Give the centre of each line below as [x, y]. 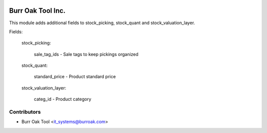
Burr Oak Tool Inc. [37, 11]
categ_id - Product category [63, 99]
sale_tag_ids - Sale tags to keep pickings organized [86, 54]
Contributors [25, 112]
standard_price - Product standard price [75, 77]
